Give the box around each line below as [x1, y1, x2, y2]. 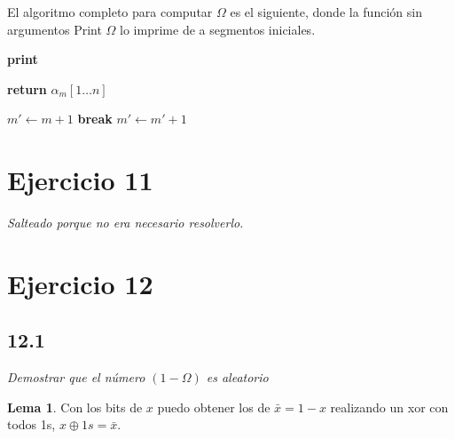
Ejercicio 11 [7, 162, 153, 198]
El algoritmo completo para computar [7, 3, 213, 20]
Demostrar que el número [7, 368, 145, 387]
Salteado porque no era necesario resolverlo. [7, 213, 244, 232]
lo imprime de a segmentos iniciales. [120, 20, 316, 38]
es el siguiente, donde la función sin [230, 3, 422, 20]
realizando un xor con [330, 397, 449, 416]
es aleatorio [206, 368, 269, 387]
